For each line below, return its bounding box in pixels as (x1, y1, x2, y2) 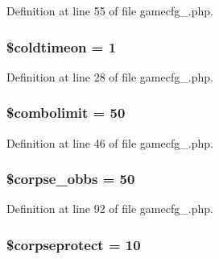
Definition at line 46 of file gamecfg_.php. (6, 134, 213, 151)
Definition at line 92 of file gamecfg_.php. (6, 200, 213, 217)
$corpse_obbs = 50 (6, 169, 135, 189)
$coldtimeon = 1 (6, 36, 117, 56)
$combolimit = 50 (6, 102, 126, 123)
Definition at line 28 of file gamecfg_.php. (6, 68, 213, 85)
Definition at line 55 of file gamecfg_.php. (6, 2, 213, 19)
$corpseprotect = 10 (6, 234, 141, 254)
